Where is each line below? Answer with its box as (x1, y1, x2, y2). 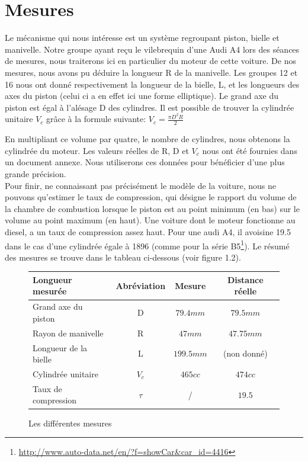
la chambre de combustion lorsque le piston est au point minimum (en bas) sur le (5, 202, 300, 214)
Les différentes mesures (28, 416, 112, 429)
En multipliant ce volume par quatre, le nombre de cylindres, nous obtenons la (5, 133, 290, 145)
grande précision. (5, 167, 66, 179)
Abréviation (115, 279, 166, 291)
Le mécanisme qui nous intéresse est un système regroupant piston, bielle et (5, 31, 280, 44)
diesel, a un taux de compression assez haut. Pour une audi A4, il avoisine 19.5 (5, 225, 291, 238)
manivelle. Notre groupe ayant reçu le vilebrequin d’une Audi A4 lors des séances (5, 43, 300, 55)
